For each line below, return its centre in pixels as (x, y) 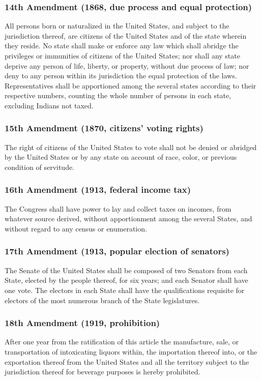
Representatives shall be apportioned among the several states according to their (130, 85)
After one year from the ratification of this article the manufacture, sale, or (122, 342)
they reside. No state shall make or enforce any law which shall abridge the (122, 46)
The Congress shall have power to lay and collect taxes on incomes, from (118, 208)
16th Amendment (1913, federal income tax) (98, 189)
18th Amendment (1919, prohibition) (82, 323)
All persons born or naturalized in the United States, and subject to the (117, 26)
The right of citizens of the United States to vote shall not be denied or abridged (131, 147)
